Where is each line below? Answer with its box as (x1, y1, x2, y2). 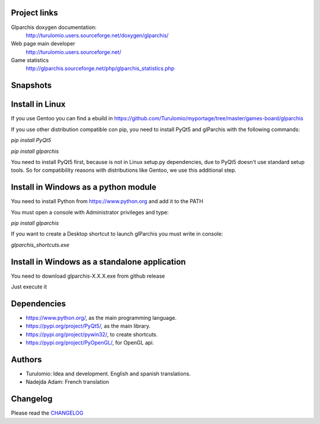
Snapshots (11, 81, 52, 91)
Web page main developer (11, 40, 75, 47)
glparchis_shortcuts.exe (11, 241, 69, 248)
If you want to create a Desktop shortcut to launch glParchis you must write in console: (11, 230, 223, 237)
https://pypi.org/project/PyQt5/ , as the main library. (25, 323, 151, 330)
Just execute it (11, 283, 47, 290)
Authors (11, 355, 42, 364)
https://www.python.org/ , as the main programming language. (25, 314, 177, 322)
